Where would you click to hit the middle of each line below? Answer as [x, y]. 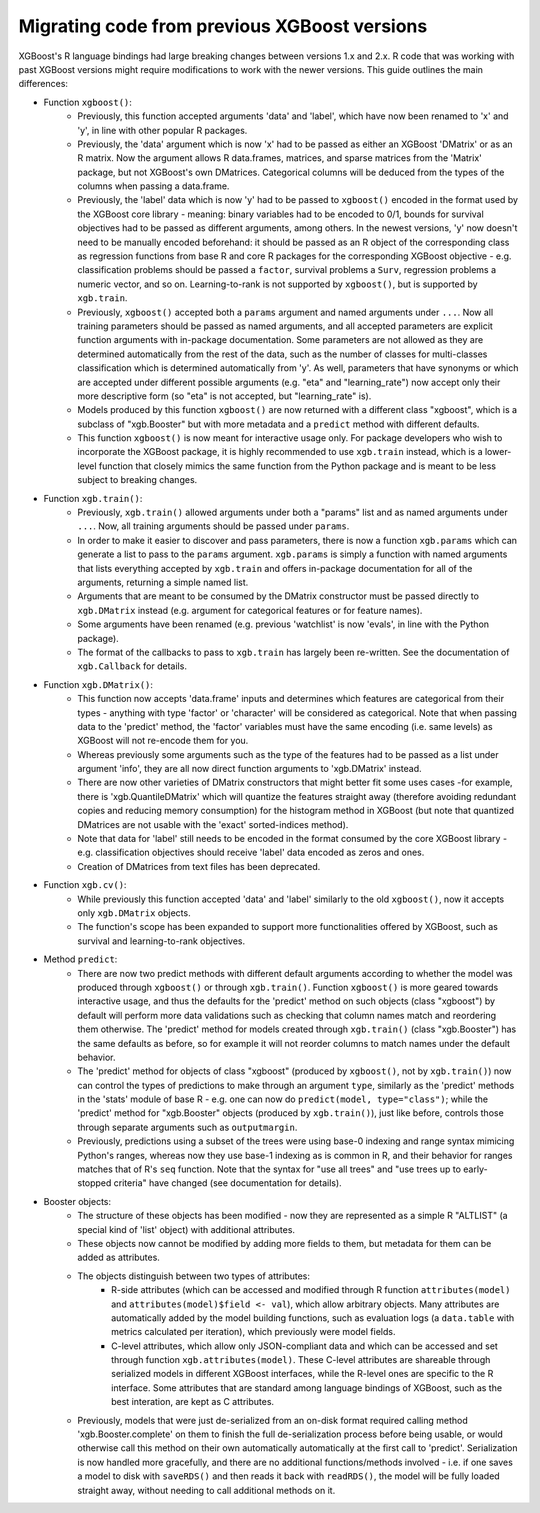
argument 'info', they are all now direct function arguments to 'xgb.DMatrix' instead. [249, 769]
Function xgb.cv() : [85, 885]
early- [476, 1169]
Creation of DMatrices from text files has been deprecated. [199, 866]
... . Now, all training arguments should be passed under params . [213, 526]
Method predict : [80, 959]
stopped [94, 1183]
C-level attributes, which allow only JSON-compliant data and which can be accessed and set [305, 1346]
